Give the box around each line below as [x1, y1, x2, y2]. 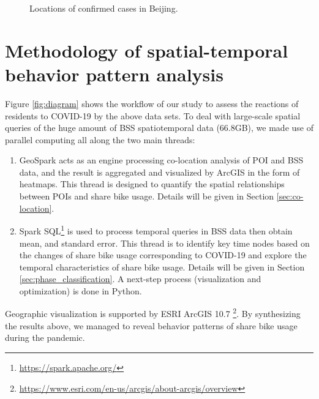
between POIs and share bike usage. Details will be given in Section [19, 190, 274, 203]
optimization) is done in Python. [19, 284, 142, 297]
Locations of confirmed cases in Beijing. [29, 2, 178, 14]
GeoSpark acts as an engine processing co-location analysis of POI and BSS [19, 154, 304, 166]
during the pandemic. [5, 331, 85, 344]
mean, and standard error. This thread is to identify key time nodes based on [19, 236, 310, 249]
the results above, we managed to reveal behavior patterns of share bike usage [5, 319, 298, 332]
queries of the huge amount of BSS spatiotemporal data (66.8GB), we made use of [5, 121, 313, 134]
